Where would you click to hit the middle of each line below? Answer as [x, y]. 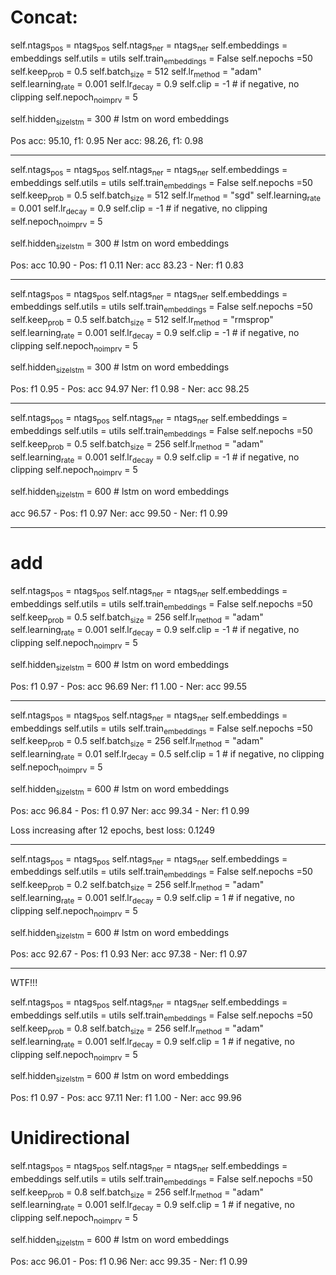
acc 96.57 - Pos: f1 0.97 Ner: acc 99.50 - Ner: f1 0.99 [119, 513]
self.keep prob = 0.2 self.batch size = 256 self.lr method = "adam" [137, 886]
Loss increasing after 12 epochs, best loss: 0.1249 [112, 830]
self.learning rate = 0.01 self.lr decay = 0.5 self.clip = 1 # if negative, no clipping [167, 755]
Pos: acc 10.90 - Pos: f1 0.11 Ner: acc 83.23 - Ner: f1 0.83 [127, 265]
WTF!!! [24, 983]
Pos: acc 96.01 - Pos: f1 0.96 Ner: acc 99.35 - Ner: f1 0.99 [129, 1261]
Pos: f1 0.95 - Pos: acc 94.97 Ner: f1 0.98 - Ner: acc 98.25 [130, 389]
